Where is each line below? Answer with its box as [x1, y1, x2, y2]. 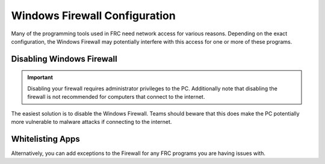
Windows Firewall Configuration [11, 9, 176, 22]
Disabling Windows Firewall [11, 54, 117, 64]
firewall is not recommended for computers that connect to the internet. [27, 93, 205, 101]
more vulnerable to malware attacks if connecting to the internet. [11, 118, 172, 125]
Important [27, 74, 54, 81]
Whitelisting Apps [11, 133, 81, 144]
